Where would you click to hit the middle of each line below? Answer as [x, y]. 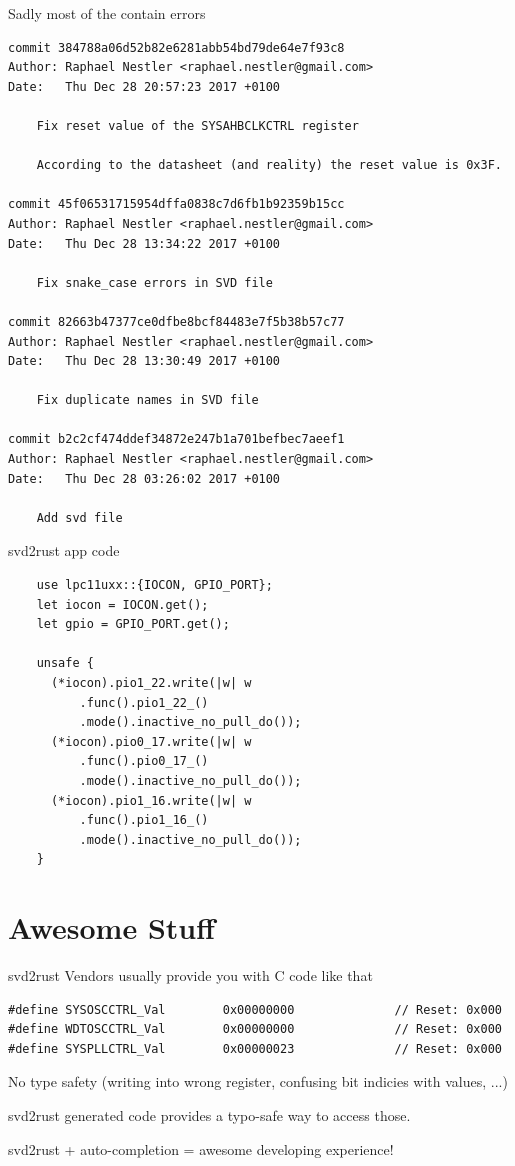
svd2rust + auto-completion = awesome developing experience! [201, 1148]
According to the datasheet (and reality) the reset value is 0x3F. [269, 165]
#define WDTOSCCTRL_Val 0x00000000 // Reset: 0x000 [255, 1029]
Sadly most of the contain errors [107, 13]
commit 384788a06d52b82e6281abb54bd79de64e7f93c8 [176, 47]
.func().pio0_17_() [144, 761]
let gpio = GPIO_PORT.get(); [133, 624]
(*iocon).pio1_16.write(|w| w [151, 800]
